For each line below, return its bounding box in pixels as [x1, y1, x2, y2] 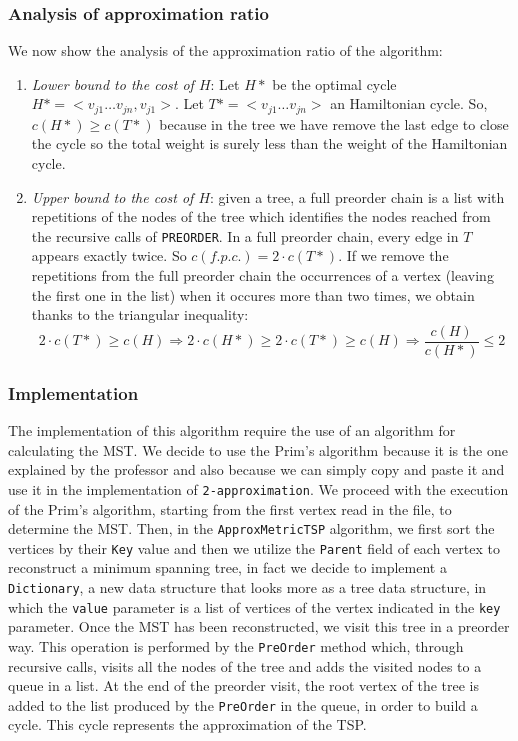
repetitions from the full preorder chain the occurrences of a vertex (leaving [31, 265, 494, 286]
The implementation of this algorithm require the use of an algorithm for [8, 420, 456, 441]
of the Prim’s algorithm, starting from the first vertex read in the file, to [8, 498, 452, 519]
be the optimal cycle [272, 73, 397, 94]
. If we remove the [338, 245, 449, 266]
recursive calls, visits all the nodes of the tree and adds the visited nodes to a [8, 655, 482, 676]
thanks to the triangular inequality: [31, 304, 249, 325]
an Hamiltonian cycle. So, [330, 93, 488, 114]
